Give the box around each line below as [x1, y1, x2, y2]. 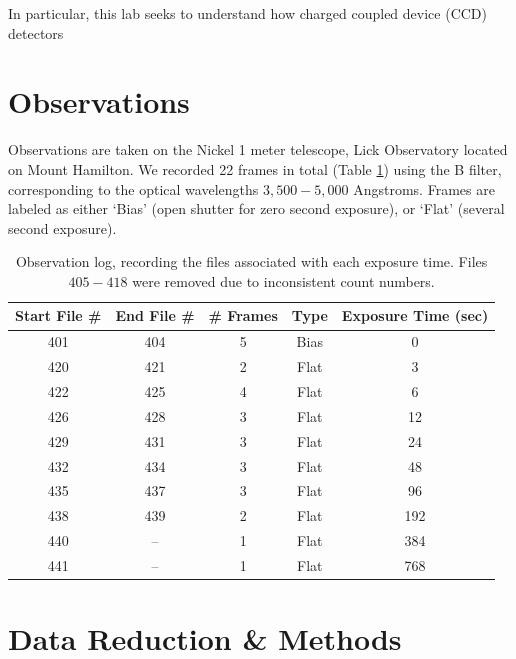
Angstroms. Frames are [353, 178, 495, 199]
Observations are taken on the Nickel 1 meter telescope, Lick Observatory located [8, 139, 508, 160]
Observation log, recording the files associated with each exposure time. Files [15, 251, 488, 272]
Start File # [15, 305, 102, 326]
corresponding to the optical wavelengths [8, 178, 259, 199]
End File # [115, 305, 195, 326]
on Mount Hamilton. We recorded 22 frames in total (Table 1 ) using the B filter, [8, 158, 502, 179]
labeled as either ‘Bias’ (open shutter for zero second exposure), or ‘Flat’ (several [8, 198, 505, 219]
